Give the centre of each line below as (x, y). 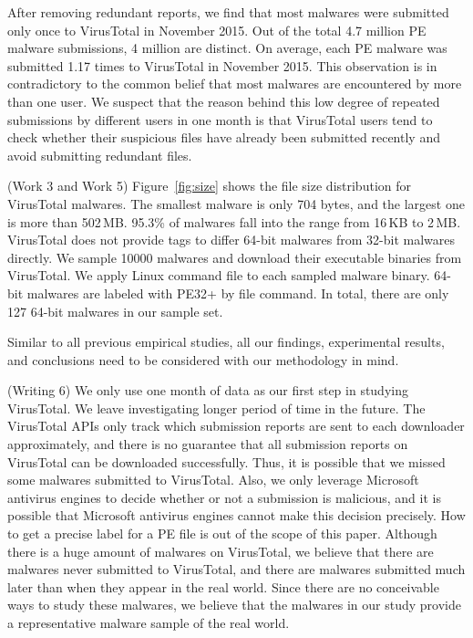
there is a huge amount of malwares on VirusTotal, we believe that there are (221, 551)
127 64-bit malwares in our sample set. (115, 311)
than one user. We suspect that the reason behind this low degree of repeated (224, 101)
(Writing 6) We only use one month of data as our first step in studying (208, 390)
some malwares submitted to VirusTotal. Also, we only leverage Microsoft (213, 480)
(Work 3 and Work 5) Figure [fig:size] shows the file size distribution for (209, 186)
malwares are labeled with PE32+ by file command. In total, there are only (238, 293)
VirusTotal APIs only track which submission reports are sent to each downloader (236, 426)
